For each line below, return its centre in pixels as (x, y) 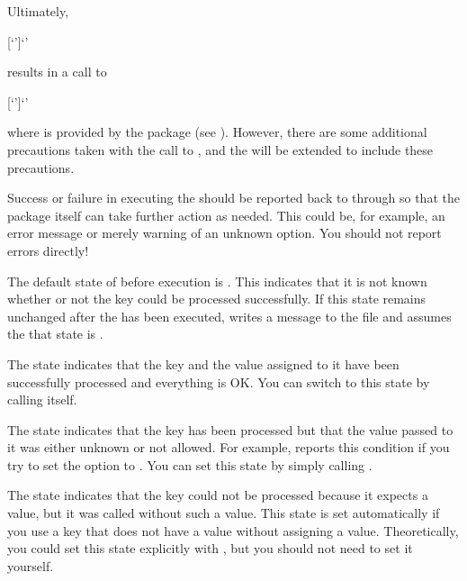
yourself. (31, 565)
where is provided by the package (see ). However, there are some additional (217, 132)
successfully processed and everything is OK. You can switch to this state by (219, 381)
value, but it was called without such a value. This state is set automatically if (224, 513)
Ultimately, (38, 11)
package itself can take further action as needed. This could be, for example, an (226, 215)
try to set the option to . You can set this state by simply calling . (190, 464)
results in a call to (57, 72)
